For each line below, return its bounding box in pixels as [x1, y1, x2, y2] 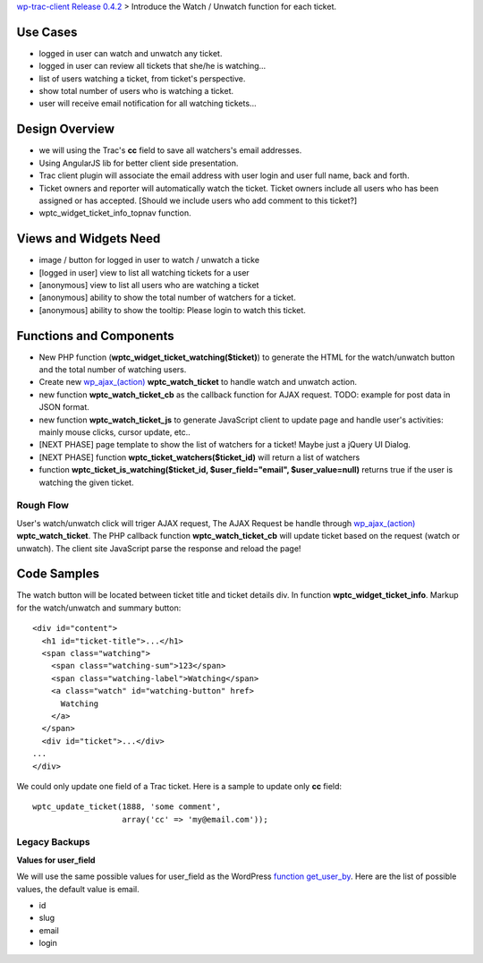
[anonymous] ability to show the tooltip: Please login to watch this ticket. [38, 304, 306, 315]
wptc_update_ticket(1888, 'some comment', [32, 802, 222, 812]
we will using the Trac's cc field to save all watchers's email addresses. [38, 145, 302, 156]
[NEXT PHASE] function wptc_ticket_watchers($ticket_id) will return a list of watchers [38, 452, 360, 463]
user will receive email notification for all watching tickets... [38, 98, 257, 109]
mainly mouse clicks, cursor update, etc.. [38, 427, 191, 438]
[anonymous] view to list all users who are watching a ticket [38, 280, 259, 291]
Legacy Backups [16, 836, 90, 848]
